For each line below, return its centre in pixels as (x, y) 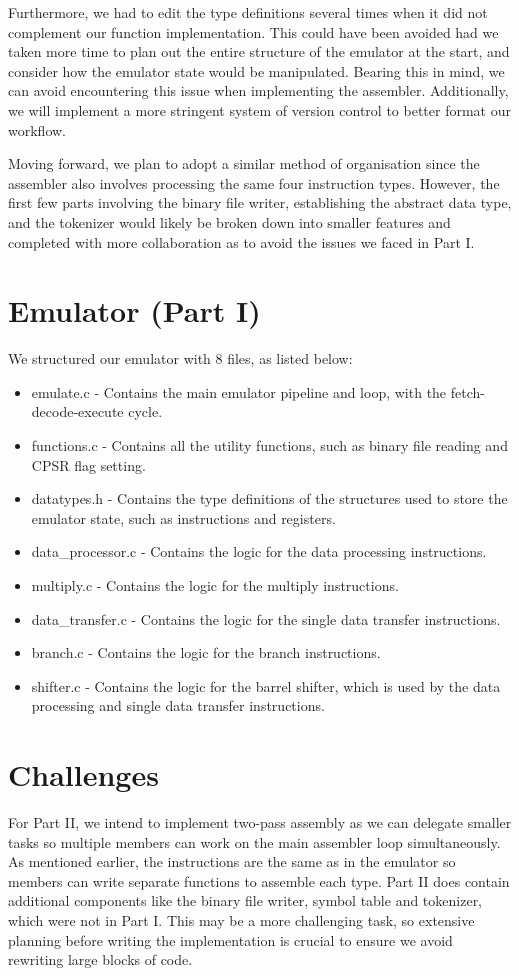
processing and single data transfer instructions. (178, 705)
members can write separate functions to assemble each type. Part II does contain (259, 880)
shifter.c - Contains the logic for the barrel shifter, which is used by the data (266, 685)
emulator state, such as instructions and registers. (183, 517)
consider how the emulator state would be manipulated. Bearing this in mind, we (256, 70)
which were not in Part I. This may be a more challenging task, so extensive (241, 920)
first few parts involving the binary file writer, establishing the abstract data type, (260, 202)
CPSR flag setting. (88, 464)
